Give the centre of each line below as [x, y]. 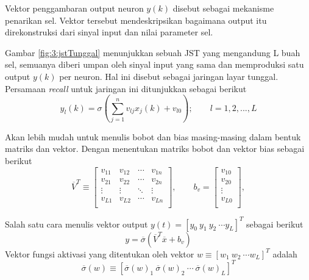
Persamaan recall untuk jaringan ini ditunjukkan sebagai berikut [126, 88]
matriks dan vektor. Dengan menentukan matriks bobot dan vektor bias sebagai [155, 149]
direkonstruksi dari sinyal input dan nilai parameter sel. [109, 32]
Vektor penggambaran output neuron [74, 8]
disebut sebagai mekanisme [223, 8]
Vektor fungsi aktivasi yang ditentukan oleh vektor [100, 253]
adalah [285, 253]
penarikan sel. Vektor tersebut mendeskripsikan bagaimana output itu [136, 20]
